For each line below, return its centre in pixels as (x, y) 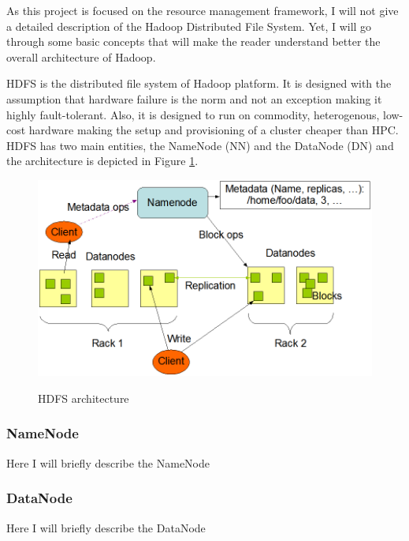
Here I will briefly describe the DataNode (106, 527)
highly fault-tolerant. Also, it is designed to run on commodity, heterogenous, (193, 114)
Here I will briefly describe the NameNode (108, 462)
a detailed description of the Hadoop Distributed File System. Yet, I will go (189, 26)
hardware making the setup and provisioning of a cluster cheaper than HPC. (214, 130)
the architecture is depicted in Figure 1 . (102, 161)
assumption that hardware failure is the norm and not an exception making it (194, 98)
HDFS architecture (84, 398)
